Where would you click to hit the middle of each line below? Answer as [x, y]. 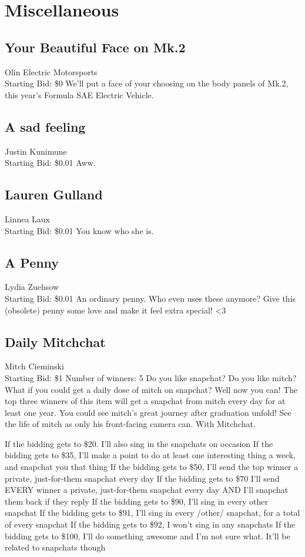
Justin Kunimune [36, 151]
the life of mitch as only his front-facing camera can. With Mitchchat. [130, 424]
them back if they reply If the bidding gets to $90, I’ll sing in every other [136, 501]
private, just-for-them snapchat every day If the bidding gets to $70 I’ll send [142, 478]
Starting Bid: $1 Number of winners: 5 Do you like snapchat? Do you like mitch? [151, 377]
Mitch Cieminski [34, 366]
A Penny [32, 262]
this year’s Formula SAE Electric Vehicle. [79, 94]
